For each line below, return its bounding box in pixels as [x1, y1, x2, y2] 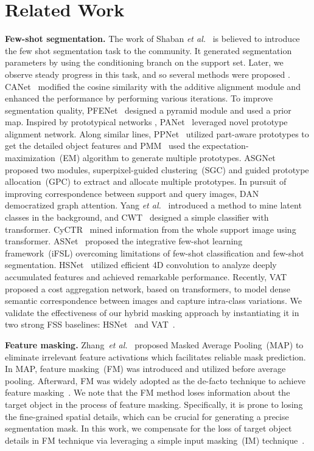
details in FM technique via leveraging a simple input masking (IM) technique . [5, 433, 305, 446]
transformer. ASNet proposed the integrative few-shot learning [5, 235, 243, 247]
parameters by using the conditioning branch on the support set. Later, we [5, 56, 284, 69]
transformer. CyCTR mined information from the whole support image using [5, 222, 296, 235]
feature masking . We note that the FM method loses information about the [5, 386, 290, 399]
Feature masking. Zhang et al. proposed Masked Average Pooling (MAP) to [5, 338, 304, 351]
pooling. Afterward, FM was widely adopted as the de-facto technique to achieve [5, 374, 305, 387]
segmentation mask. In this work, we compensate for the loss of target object [5, 422, 292, 435]
